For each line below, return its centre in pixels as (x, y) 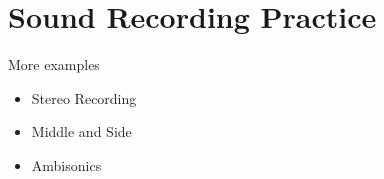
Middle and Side (81, 131)
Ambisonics (66, 164)
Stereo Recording (84, 97)
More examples (54, 64)
